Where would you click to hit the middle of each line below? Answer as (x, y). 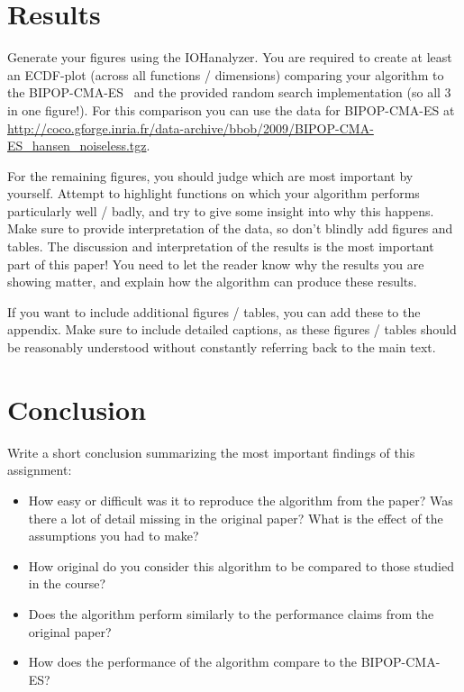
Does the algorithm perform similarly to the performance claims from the (231, 613)
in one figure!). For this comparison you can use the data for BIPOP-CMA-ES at (231, 109)
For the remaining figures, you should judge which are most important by (210, 175)
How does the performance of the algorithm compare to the (193, 662)
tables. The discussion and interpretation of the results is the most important (221, 246)
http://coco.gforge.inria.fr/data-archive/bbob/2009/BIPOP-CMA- (191, 127)
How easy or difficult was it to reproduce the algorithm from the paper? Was (241, 500)
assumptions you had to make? (114, 536)
